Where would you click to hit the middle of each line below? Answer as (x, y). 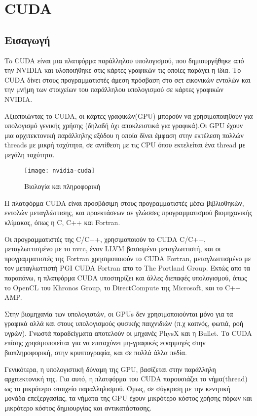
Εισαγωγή (27, 39)
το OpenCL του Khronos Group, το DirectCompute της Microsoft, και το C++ (123, 287)
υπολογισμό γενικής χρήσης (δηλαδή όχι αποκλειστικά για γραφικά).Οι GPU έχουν (124, 125)
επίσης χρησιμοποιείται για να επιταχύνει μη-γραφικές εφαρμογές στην (105, 343)
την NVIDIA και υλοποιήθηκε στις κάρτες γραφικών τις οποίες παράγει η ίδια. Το (123, 70)
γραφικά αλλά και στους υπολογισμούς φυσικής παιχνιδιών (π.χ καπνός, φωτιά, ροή (124, 323)
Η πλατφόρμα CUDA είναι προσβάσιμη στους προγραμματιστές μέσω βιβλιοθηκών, (124, 203)
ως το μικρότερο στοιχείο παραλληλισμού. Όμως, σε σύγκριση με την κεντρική (117, 388)
